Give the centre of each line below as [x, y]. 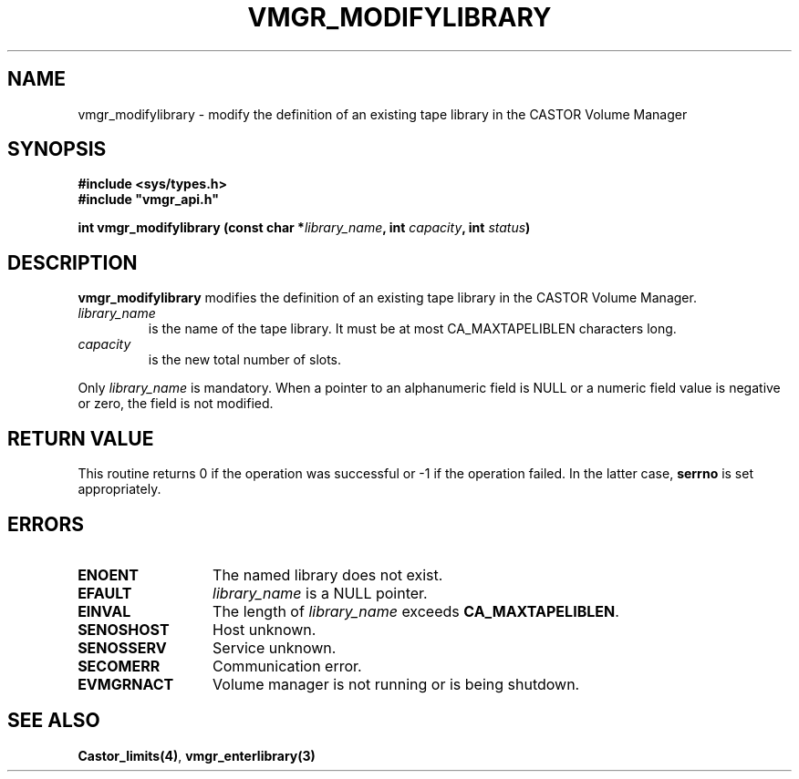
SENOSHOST [124, 629]
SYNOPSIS [57, 149]
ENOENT [108, 574]
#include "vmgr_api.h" [148, 200]
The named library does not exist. [328, 574]
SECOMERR [119, 666]
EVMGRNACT [126, 684]
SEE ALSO [54, 721]
